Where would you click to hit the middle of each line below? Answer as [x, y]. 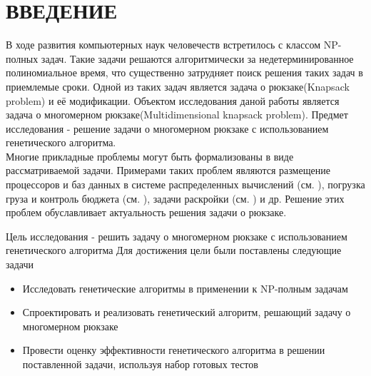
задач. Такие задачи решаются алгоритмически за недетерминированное [197, 58]
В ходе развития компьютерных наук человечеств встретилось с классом [163, 45]
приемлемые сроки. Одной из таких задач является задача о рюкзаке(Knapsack [178, 86]
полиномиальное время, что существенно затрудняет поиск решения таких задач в [184, 72]
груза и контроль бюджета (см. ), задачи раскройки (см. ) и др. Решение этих [175, 198]
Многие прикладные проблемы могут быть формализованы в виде [150, 156]
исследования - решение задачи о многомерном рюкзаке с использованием [167, 128]
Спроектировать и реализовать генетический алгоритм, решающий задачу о [187, 312]
